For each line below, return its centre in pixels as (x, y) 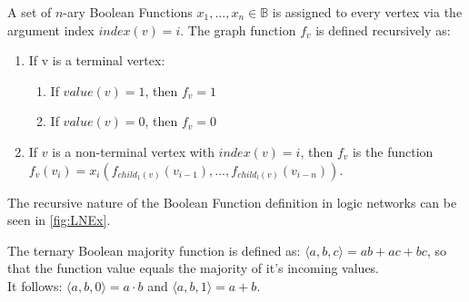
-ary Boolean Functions (128, 12)
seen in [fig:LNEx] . (59, 220)
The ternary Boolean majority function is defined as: (154, 250)
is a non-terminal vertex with (133, 151)
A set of (30, 12)
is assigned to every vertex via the (367, 12)
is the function (393, 151)
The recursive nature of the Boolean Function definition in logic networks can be (232, 202)
